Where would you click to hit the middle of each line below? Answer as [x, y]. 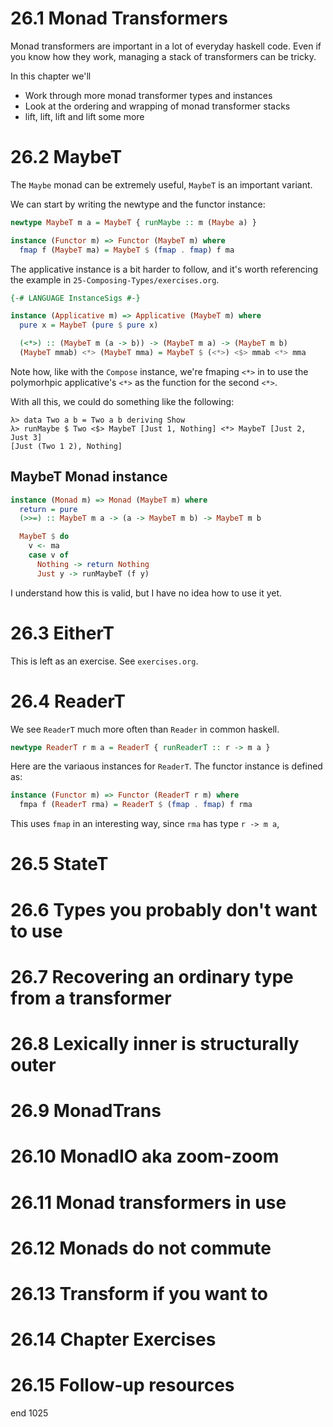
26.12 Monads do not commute [141, 1248]
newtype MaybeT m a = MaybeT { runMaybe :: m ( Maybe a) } [133, 222]
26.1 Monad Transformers [119, 18]
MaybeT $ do [44, 537]
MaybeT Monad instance [89, 477]
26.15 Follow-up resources [122, 1385]
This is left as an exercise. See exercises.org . [104, 661]
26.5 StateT [59, 864]
